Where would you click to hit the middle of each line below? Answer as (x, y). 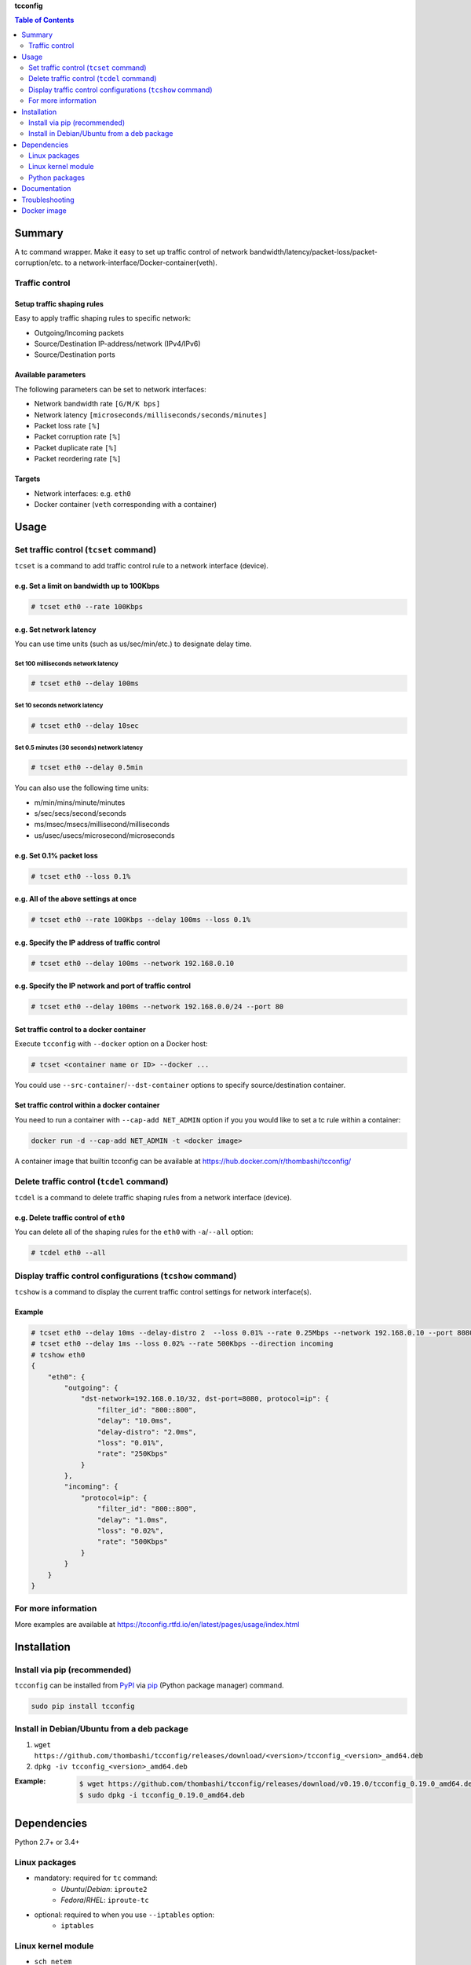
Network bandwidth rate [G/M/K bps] (97, 404)
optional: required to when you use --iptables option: (124, 1915)
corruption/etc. (39, 263)
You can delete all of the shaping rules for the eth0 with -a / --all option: (134, 1232)
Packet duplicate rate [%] (76, 447)
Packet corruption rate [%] (78, 437)
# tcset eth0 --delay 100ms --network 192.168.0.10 (133, 963)
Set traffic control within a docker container (87, 1105)
